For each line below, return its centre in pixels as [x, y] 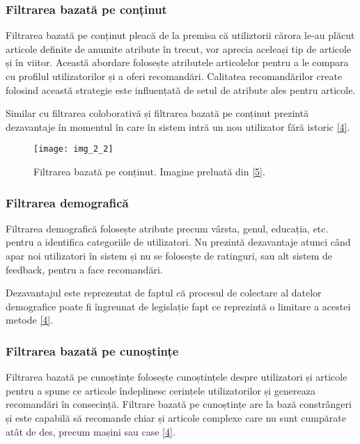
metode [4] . [30, 320]
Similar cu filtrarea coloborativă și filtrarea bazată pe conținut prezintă [157, 113]
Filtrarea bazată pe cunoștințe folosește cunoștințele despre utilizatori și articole [177, 377]
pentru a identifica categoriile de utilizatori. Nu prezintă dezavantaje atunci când [178, 242]
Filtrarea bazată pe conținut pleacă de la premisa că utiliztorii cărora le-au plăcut [180, 35]
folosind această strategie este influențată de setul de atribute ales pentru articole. [181, 89]
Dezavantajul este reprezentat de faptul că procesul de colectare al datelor [164, 293]
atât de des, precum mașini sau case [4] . [91, 431]
